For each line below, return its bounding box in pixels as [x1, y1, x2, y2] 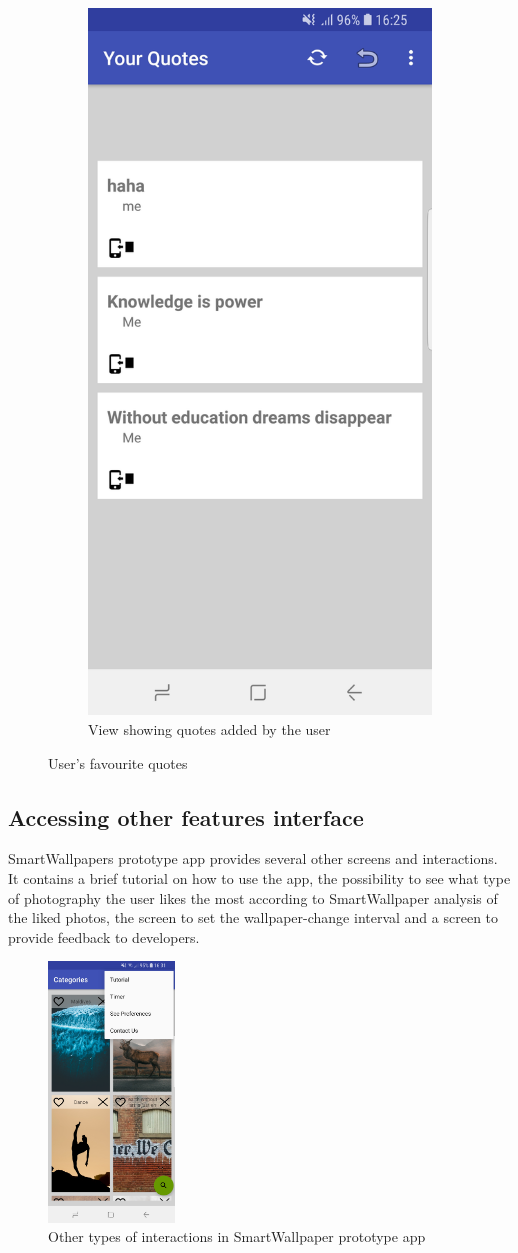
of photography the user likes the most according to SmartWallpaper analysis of [8, 887, 498, 908]
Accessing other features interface [8, 801, 364, 832]
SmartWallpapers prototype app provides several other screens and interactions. [8, 848, 498, 869]
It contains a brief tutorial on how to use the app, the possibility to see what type [8, 867, 511, 888]
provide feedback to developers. [8, 926, 200, 947]
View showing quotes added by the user [88, 718, 331, 739]
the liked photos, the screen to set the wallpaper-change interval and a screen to [8, 907, 499, 928]
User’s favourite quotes [48, 752, 188, 773]
